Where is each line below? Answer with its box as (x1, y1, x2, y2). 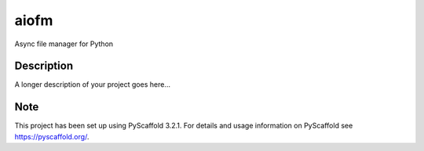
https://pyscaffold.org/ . (14, 131, 90, 141)
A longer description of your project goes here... (14, 80, 170, 89)
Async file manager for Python (14, 39, 114, 49)
